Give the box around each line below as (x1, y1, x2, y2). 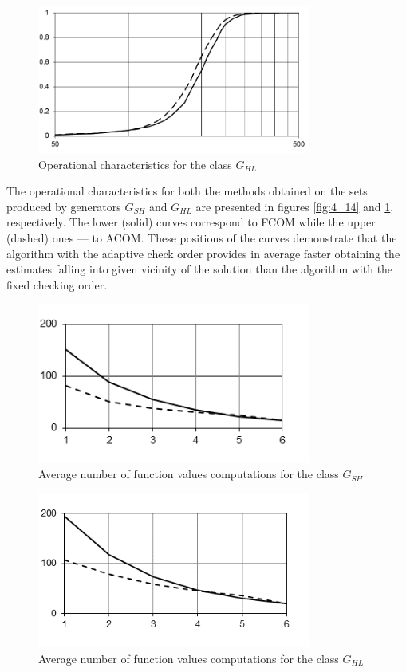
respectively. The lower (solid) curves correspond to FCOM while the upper (6, 214, 376, 230)
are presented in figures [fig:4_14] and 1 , (195, 198, 394, 214)
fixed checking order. (6, 276, 108, 293)
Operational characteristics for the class (38, 155, 232, 172)
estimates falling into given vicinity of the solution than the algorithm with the (6, 261, 393, 277)
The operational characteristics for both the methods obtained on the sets (6, 183, 368, 199)
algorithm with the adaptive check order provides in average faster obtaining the (6, 245, 400, 261)
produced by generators (6, 198, 121, 214)
